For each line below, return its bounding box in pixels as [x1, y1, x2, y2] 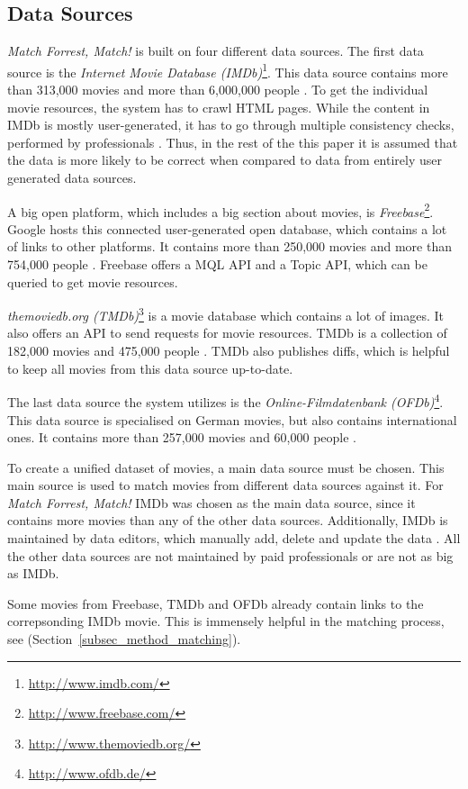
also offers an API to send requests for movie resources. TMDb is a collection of [7, 323, 447, 342]
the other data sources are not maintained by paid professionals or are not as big [7, 546, 454, 565]
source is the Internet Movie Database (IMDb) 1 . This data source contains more [7, 59, 448, 81]
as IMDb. [7, 564, 59, 583]
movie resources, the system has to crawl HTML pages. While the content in [7, 97, 430, 116]
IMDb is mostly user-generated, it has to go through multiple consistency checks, [7, 115, 454, 134]
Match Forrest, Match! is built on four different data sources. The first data [7, 41, 424, 60]
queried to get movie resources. [7, 272, 178, 291]
